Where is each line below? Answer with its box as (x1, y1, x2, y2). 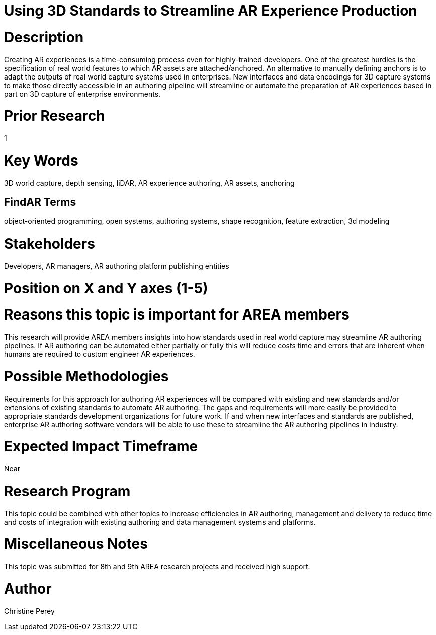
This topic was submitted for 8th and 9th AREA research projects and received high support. (4, 562, 310, 571)
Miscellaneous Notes (4, 535, 148, 553)
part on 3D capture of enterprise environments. (4, 89, 161, 98)
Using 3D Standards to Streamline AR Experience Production (4, 2, 417, 19)
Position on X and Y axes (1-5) (4, 279, 208, 297)
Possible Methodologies (4, 367, 169, 385)
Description (4, 28, 84, 46)
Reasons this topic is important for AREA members (4, 306, 350, 324)
